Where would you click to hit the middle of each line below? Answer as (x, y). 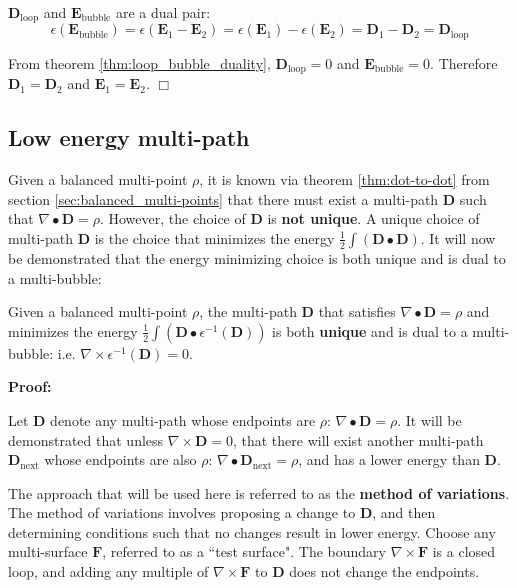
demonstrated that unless (86, 439)
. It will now (458, 237)
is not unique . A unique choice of (373, 218)
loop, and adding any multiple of (108, 571)
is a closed (464, 551)
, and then (404, 512)
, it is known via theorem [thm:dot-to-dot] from (344, 179)
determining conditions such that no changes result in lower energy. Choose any (252, 531)
